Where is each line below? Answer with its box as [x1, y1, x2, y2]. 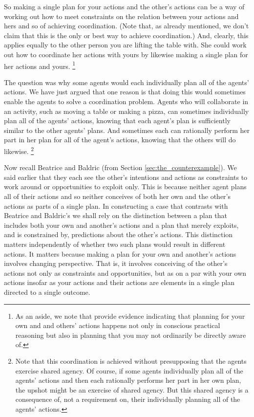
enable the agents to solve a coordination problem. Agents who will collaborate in [4, 96, 249, 106]
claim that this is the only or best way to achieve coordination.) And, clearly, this [4, 30, 249, 40]
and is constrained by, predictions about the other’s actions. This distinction [4, 229, 233, 240]
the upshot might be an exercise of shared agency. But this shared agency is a [15, 384, 249, 395]
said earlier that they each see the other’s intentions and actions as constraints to [4, 172, 248, 182]
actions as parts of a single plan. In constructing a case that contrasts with [4, 200, 228, 211]
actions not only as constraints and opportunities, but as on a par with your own [4, 267, 247, 278]
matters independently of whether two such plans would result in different [4, 239, 226, 249]
